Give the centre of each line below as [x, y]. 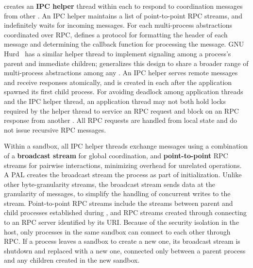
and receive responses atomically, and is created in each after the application [118, 82]
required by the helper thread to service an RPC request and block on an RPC [121, 110]
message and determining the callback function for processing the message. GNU [124, 44]
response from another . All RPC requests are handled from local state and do [121, 120]
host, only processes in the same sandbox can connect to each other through [117, 231]
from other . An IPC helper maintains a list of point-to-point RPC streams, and [123, 15]
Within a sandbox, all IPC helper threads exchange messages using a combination [126, 146]
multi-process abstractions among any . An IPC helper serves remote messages [121, 73]
